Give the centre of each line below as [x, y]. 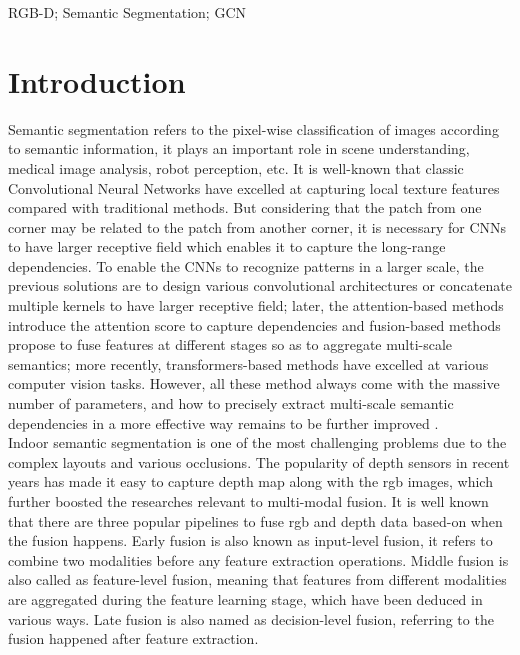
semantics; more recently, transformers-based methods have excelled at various [248, 363]
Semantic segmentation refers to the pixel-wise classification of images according [253, 128]
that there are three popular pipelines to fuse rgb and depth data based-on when [255, 520]
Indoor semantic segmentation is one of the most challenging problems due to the [257, 442]
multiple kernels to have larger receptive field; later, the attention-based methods [256, 305]
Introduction [97, 80]
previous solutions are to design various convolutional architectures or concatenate [260, 285]
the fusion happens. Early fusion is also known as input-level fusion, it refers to [250, 540]
